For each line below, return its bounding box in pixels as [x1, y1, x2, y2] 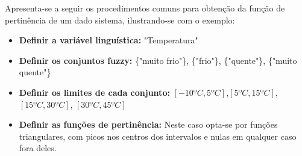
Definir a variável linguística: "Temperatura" [19, 34, 198, 46]
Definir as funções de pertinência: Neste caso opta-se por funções [19, 118, 278, 131]
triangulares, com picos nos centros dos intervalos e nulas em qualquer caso [19, 129, 297, 142]
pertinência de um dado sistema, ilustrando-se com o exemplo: [5, 13, 235, 26]
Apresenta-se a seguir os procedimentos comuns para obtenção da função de [5, 2, 285, 14]
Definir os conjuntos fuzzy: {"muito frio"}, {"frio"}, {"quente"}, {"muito [19, 54, 297, 66]
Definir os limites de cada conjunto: [19, 86, 170, 98]
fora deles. [19, 142, 57, 154]
